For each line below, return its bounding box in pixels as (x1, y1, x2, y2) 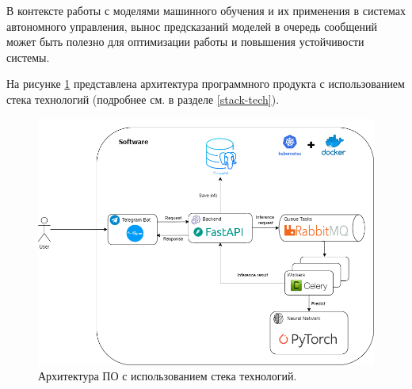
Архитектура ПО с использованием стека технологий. (38, 368, 297, 384)
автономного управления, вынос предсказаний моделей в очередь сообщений (6, 17, 377, 34)
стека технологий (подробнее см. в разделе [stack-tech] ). (6, 90, 280, 107)
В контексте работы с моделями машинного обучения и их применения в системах (6, 2, 406, 18)
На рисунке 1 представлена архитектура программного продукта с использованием (6, 75, 405, 92)
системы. (6, 48, 50, 65)
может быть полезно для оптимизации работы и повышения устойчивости (6, 33, 364, 50)
